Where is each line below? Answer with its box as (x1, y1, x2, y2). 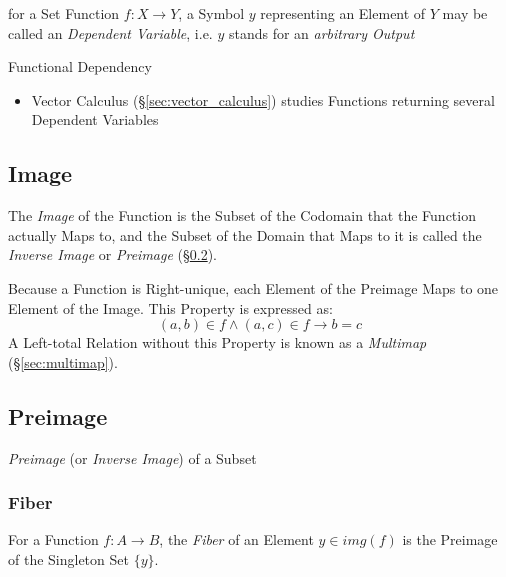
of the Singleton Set (8, 548, 129, 569)
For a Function (8, 529, 99, 550)
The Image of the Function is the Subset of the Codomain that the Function (8, 205, 476, 226)
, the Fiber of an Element (159, 529, 314, 550)
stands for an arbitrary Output (228, 22, 415, 43)
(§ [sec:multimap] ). (8, 351, 118, 372)
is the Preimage (402, 529, 498, 550)
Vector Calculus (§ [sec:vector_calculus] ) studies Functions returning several (31, 89, 495, 110)
